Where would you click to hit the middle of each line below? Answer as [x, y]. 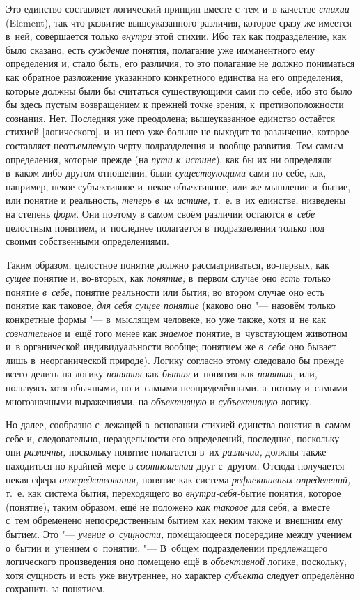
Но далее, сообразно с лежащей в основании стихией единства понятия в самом [178, 425]
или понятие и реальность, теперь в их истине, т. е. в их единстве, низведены [176, 200]
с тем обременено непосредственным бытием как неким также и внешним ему [174, 520]
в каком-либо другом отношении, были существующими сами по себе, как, [166, 173]
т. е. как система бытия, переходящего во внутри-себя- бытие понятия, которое [173, 493]
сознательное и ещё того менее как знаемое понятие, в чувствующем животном [177, 332]
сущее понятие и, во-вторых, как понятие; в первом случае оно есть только [168, 278]
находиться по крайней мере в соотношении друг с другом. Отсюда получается [175, 465]
